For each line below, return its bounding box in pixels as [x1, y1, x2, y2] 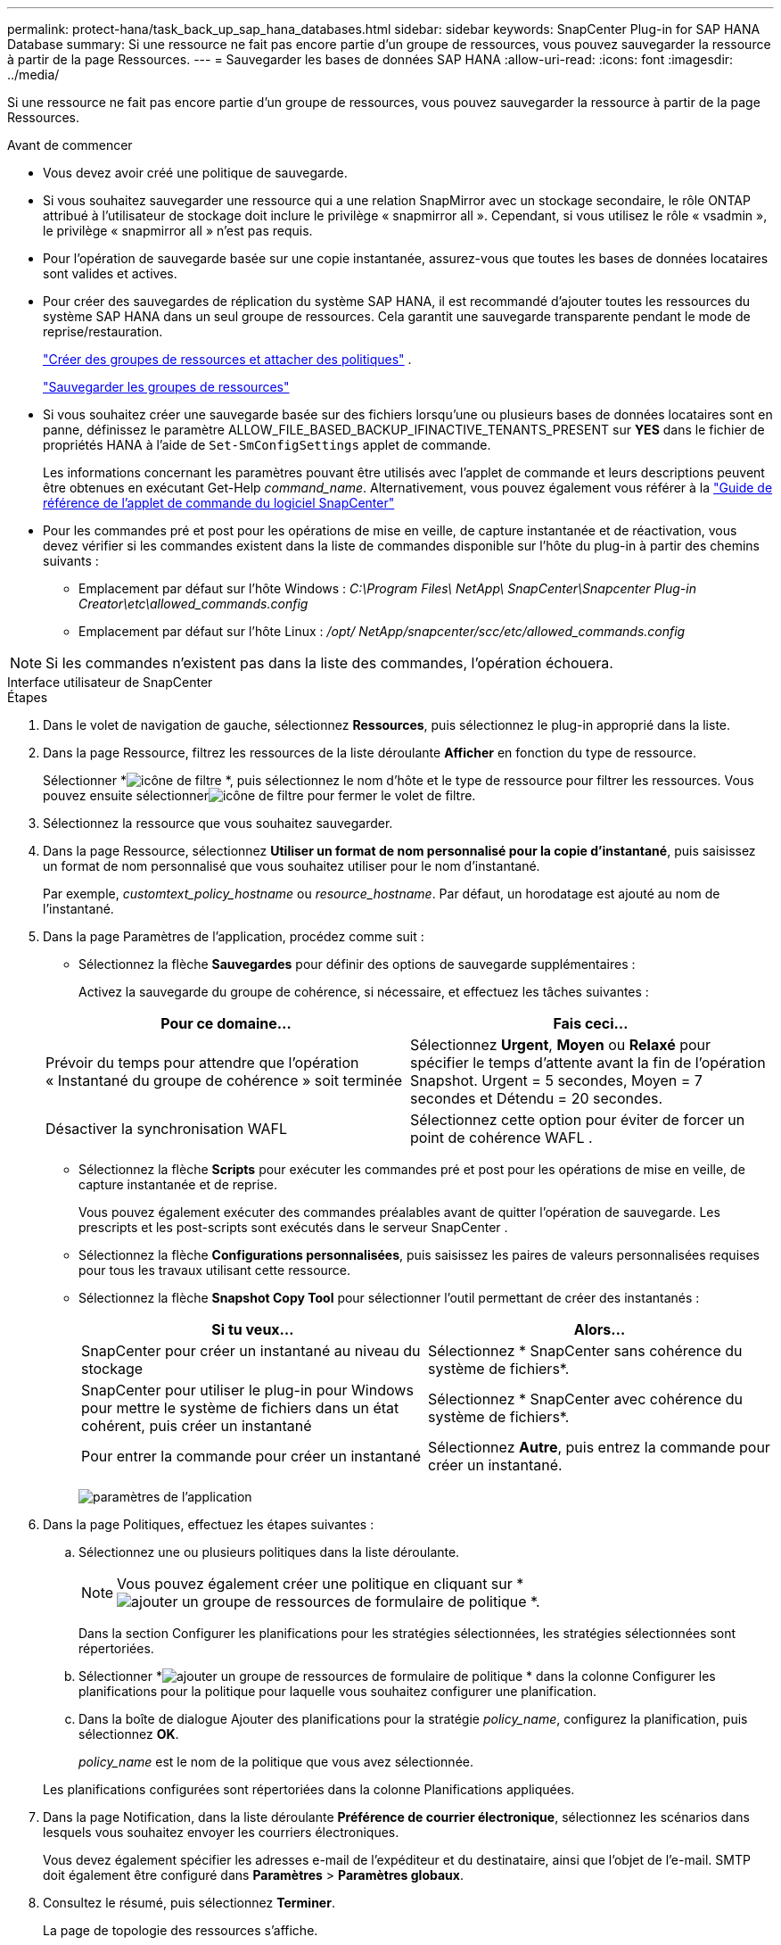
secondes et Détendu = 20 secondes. [410, 1089, 663, 1107]
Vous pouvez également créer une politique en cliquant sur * [117, 1575, 524, 1593]
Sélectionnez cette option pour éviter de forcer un [410, 1111, 745, 1129]
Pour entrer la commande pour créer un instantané [81, 1447, 421, 1465]
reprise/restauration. [43, 324, 163, 339]
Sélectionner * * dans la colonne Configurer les [78, 1668, 716, 1684]
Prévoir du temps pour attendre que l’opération [45, 1054, 359, 1072]
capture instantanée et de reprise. [78, 1177, 277, 1192]
